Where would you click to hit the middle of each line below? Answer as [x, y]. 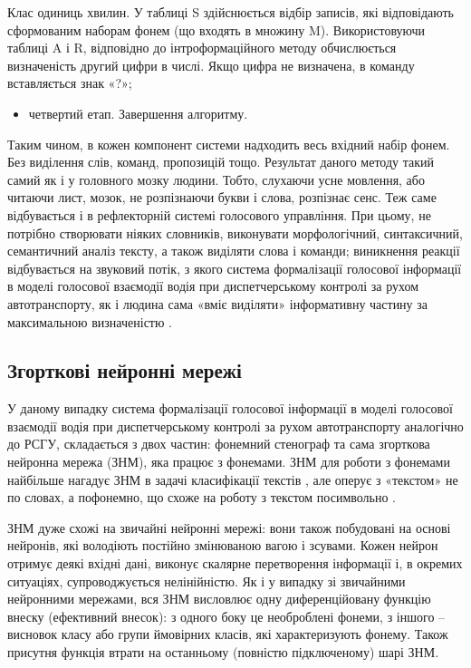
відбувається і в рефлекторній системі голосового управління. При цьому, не [219, 214]
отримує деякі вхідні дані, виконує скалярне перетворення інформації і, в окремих [235, 563]
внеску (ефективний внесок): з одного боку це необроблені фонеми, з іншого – [226, 616]
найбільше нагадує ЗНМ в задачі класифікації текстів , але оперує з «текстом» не [233, 479]
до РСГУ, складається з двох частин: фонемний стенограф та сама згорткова [219, 444]
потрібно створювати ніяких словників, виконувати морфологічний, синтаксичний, [235, 232]
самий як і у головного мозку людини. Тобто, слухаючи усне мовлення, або [216, 179]
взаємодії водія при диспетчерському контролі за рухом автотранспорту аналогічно [235, 426]
